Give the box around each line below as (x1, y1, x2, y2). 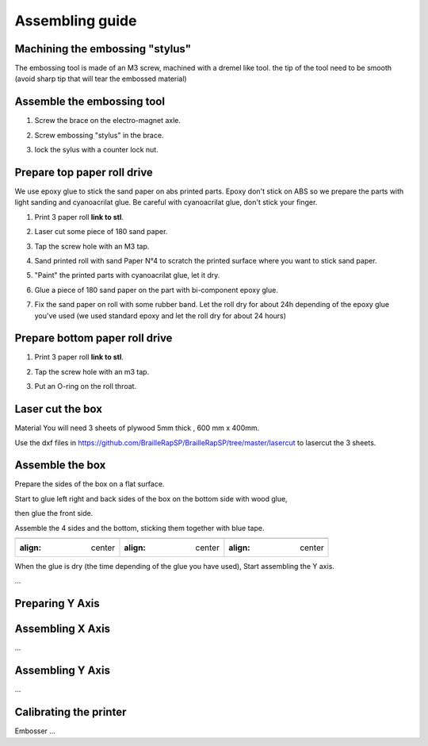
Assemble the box (14, 459, 106, 472)
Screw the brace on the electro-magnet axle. (34, 116, 182, 125)
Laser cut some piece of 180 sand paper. (34, 227, 168, 236)
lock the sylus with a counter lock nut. (34, 145, 159, 155)
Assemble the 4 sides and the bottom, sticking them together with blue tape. (14, 523, 265, 533)
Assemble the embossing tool (14, 95, 166, 109)
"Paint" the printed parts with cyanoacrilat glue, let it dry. (34, 271, 220, 280)
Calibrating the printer (14, 706, 127, 719)
